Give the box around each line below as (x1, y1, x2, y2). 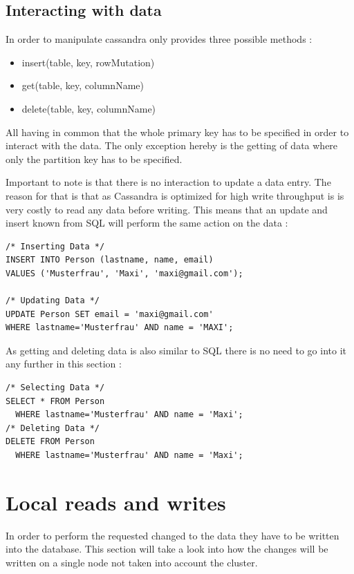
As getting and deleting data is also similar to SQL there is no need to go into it (6, 343, 346, 357)
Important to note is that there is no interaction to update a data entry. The (6, 175, 331, 189)
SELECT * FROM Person (6, 396, 105, 406)
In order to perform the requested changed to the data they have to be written (6, 528, 339, 542)
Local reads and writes (6, 488, 226, 516)
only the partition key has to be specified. (6, 151, 183, 166)
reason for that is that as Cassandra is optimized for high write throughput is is (6, 188, 344, 202)
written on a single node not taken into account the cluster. (6, 555, 258, 569)
